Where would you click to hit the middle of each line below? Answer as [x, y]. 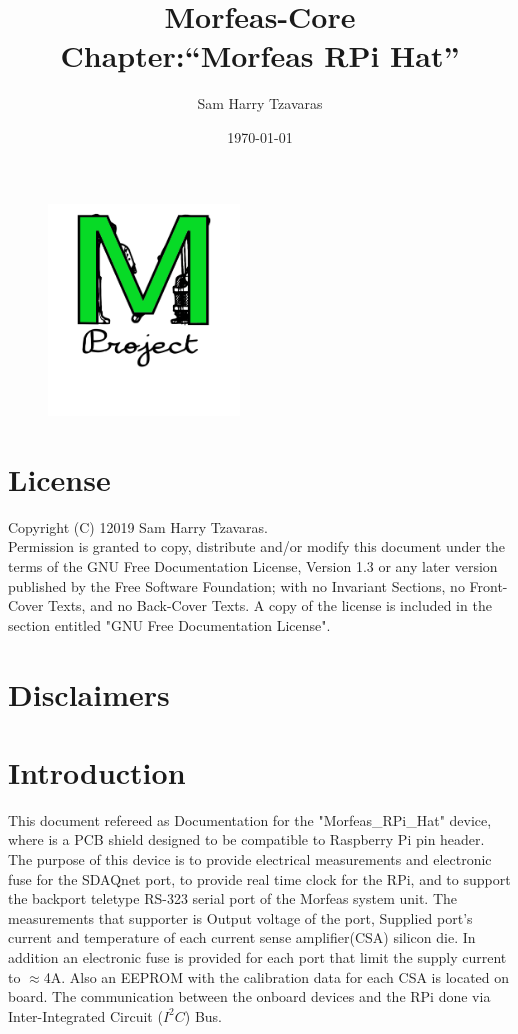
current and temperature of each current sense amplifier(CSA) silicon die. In [242, 937]
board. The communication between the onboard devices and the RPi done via [249, 996]
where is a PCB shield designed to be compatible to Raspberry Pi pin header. [246, 839]
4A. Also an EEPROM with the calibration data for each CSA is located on [276, 976]
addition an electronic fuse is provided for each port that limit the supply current [257, 956]
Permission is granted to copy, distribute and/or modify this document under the [257, 546]
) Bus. [203, 1015]
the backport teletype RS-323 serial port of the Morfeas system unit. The [233, 898]
